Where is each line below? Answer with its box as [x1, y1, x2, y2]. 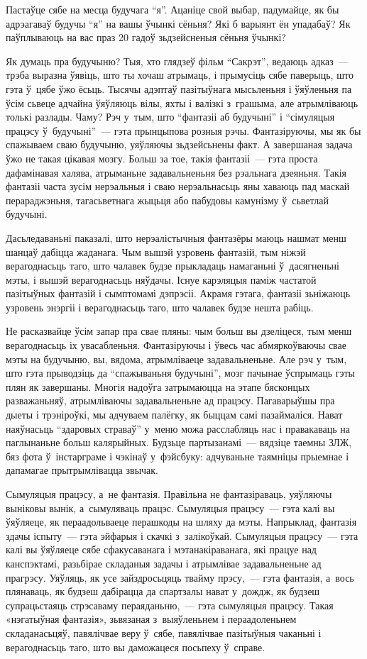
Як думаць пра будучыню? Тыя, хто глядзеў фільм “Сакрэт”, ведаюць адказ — [6, 53, 349, 68]
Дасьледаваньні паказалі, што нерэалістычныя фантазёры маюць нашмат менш [6, 230, 346, 245]
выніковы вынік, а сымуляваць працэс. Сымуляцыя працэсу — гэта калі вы [6, 500, 335, 515]
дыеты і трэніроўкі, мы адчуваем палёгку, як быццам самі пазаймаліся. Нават [6, 407, 343, 422]
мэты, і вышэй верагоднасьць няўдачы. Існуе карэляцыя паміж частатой [6, 272, 317, 287]
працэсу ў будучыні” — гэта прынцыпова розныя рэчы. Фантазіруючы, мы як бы [6, 123, 361, 138]
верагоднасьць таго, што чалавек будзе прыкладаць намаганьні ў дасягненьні [6, 258, 339, 273]
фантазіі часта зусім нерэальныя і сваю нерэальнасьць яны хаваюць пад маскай [6, 179, 350, 194]
